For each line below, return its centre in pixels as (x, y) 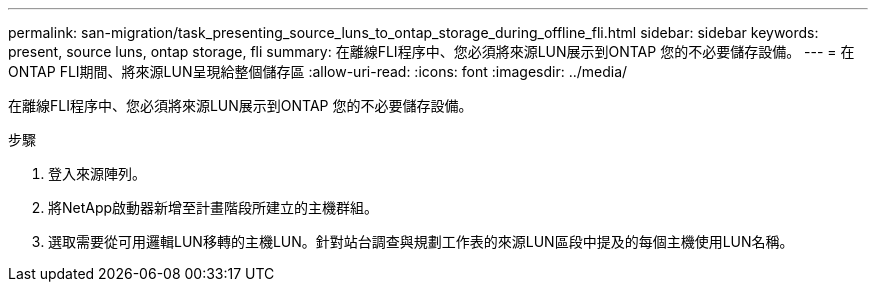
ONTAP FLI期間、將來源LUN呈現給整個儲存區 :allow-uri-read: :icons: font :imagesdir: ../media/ (318, 71)
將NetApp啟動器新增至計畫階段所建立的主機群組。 (213, 207)
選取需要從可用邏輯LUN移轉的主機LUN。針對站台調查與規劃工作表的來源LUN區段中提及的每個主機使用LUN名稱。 (421, 241)
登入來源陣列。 (97, 173)
